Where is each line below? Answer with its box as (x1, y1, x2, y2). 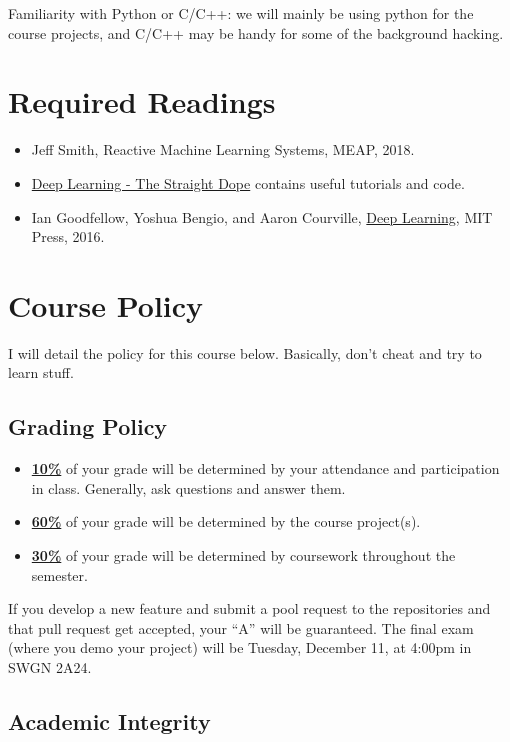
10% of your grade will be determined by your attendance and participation (31, 458, 500, 479)
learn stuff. (8, 362, 74, 383)
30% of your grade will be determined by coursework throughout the (31, 544, 456, 565)
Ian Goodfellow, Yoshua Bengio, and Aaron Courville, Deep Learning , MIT (31, 206, 493, 227)
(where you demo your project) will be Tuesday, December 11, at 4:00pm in (8, 637, 472, 658)
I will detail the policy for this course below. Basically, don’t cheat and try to (8, 342, 482, 363)
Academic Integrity (8, 705, 211, 736)
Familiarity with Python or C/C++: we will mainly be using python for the (8, 3, 474, 23)
